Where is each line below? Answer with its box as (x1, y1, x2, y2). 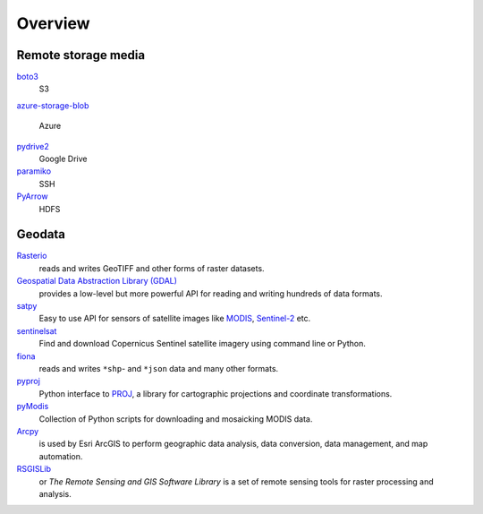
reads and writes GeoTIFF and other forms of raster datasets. (38, 262, 265, 273)
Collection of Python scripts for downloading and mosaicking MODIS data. (38, 413, 313, 424)
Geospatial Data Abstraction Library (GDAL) (16, 276, 178, 287)
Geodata (16, 227, 66, 242)
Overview (16, 13, 90, 33)
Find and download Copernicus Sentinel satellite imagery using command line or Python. (38, 338, 366, 349)
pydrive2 (16, 141, 49, 151)
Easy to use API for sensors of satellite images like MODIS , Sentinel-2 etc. (38, 313, 311, 324)
